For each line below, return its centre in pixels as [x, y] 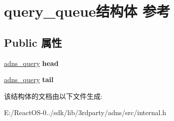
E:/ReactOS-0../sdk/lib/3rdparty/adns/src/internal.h [85, 112]
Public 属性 [33, 42]
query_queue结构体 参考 [87, 11]
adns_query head [31, 63]
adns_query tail [29, 79]
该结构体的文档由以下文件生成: [53, 96]
